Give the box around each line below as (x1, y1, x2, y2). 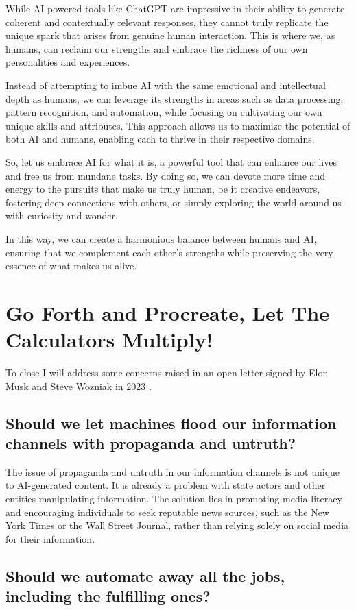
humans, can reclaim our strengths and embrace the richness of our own (5, 41, 308, 56)
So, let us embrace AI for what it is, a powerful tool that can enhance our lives (5, 154, 337, 169)
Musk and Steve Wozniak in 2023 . (5, 378, 152, 393)
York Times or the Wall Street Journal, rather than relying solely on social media (5, 518, 349, 533)
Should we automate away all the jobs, (5, 565, 285, 586)
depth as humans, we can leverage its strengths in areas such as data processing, (5, 91, 344, 106)
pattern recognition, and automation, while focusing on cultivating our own (5, 105, 322, 119)
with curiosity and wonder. (5, 208, 118, 223)
